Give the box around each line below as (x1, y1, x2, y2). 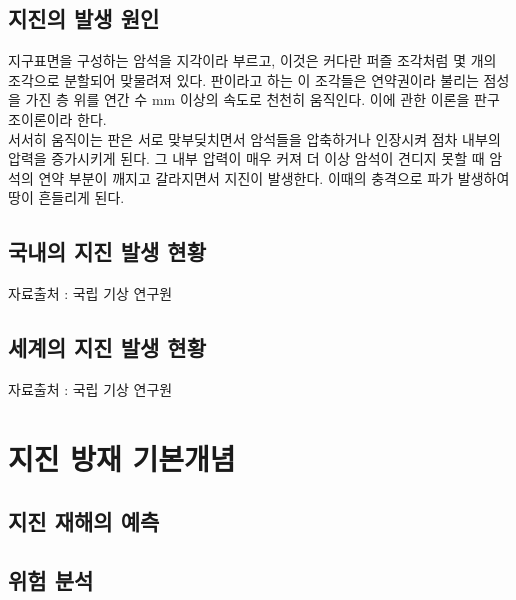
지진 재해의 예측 (8, 506, 160, 537)
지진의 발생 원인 (8, 3, 160, 34)
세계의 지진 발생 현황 (8, 332, 207, 363)
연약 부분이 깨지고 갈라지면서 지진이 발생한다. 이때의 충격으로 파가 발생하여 (38, 167, 510, 188)
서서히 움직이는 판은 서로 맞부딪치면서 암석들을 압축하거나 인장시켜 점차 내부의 (8, 128, 501, 149)
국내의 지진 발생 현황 (8, 236, 207, 267)
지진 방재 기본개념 (8, 437, 236, 478)
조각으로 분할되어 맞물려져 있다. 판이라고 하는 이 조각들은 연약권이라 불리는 (8, 69, 479, 90)
